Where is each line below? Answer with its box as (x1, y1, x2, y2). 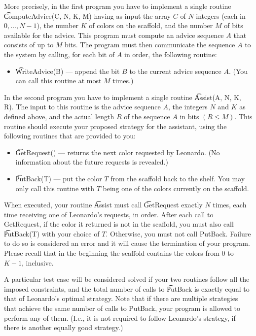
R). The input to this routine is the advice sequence (4, 101, 161, 112)
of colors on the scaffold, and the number (89, 20, 213, 31)
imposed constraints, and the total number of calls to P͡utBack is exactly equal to (4, 283, 250, 294)
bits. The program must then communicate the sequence (65, 39, 235, 50)
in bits (180, 111, 199, 121)
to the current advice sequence (129, 66, 221, 76)
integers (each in (196, 10, 246, 21)
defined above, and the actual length (4, 111, 114, 121)
